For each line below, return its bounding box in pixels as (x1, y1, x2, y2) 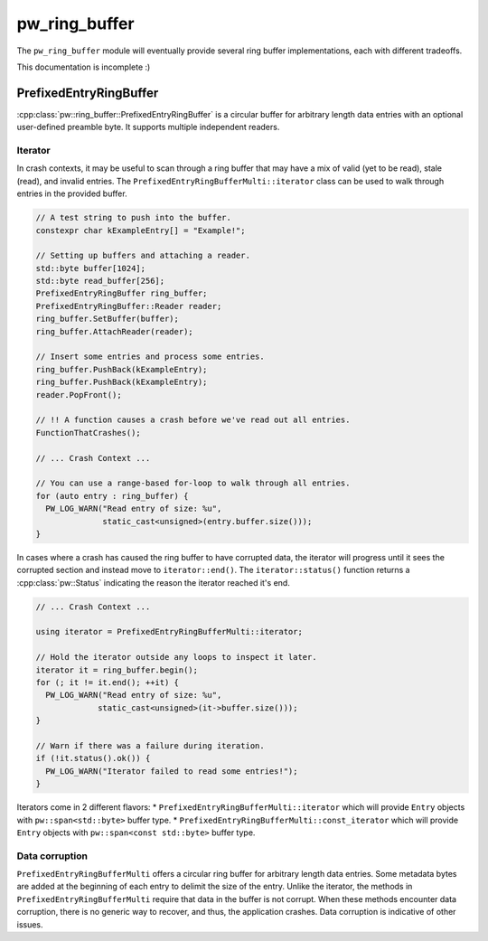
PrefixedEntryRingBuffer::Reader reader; (35, 301, 222, 311)
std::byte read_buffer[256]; (35, 276, 165, 287)
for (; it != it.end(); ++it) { (35, 678, 180, 687)
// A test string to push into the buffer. (35, 212, 232, 223)
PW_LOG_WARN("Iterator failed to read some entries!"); (45, 766, 298, 776)
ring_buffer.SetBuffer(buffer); (35, 314, 180, 325)
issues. (16, 918, 44, 930)
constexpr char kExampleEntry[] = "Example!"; (35, 225, 246, 235)
